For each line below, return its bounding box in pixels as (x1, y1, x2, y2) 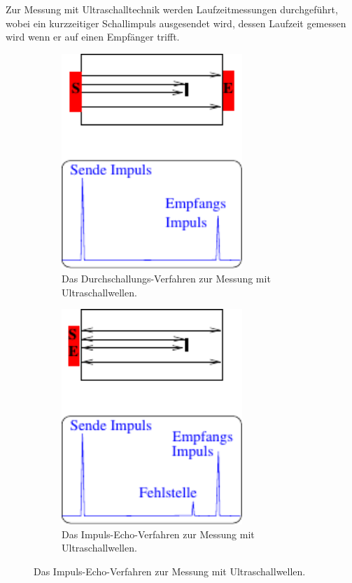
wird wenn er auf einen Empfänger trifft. (6, 29, 180, 44)
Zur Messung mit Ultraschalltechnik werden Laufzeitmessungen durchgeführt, (6, 2, 338, 16)
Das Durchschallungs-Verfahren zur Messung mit (62, 271, 271, 286)
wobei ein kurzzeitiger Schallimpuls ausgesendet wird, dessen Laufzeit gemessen (6, 15, 346, 30)
